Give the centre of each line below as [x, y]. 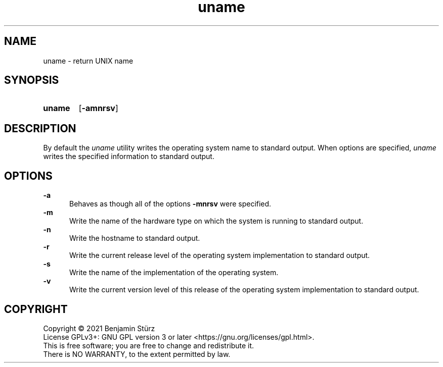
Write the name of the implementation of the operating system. [174, 273]
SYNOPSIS [32, 80]
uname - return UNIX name [88, 61]
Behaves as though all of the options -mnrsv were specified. [170, 204]
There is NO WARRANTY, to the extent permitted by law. [137, 354]
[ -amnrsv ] [98, 108]
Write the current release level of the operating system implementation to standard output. [220, 255]
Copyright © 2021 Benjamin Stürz [99, 328]
